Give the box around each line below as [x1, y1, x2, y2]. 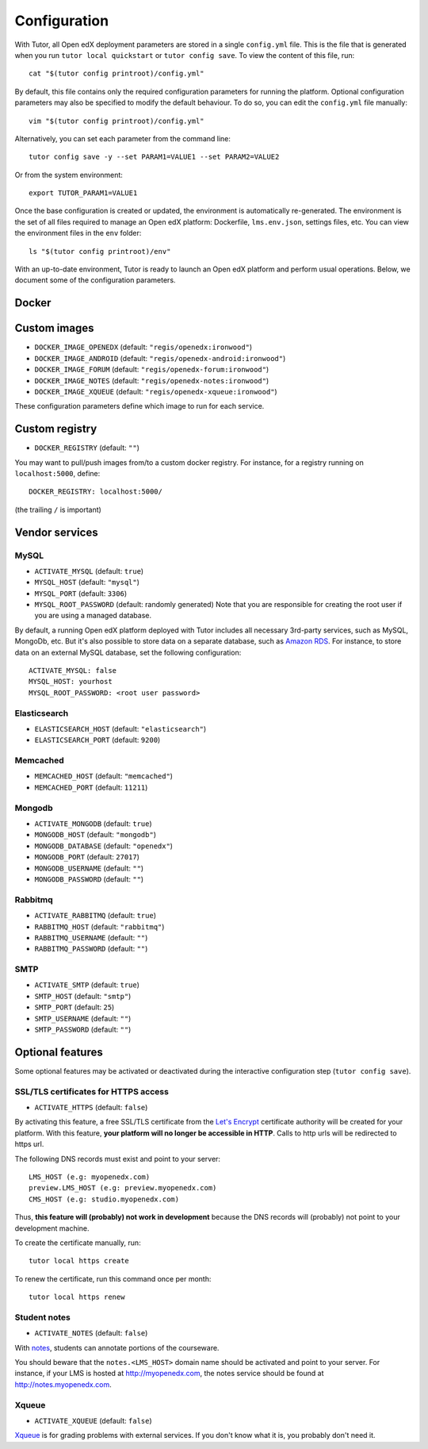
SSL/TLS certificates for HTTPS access [14, 1086, 170, 1097]
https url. [14, 1140, 44, 1149]
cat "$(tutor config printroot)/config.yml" [29, 69, 205, 79]
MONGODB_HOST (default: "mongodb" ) [34, 830, 156, 840]
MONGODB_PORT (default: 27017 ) [34, 852, 140, 862]
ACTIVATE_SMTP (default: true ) [34, 980, 140, 990]
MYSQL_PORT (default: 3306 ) [34, 588, 127, 598]
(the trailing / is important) [14, 505, 102, 514]
